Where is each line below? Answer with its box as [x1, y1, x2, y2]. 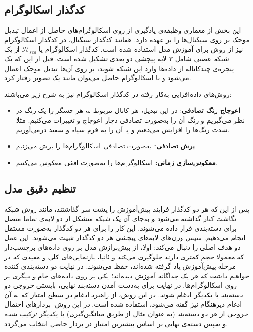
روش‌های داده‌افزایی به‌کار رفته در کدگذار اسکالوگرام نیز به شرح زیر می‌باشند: [4, 89, 232, 99]
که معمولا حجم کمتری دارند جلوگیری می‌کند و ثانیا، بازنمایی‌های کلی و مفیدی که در [4, 251, 244, 261]
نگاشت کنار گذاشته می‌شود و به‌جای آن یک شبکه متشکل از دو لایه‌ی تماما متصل [4, 213, 237, 223]
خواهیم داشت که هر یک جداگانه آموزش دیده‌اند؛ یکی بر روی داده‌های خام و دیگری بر [4, 270, 250, 280]
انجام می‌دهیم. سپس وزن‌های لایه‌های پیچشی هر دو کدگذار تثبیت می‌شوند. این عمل [4, 232, 246, 242]
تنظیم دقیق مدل [4, 181, 76, 196]
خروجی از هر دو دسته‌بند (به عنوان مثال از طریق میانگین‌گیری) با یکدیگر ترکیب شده [4, 309, 249, 319]
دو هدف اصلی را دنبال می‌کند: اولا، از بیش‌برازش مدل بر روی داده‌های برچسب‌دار [4, 241, 241, 252]
